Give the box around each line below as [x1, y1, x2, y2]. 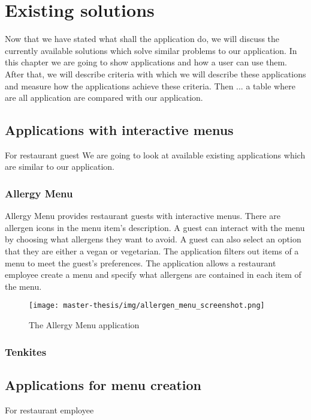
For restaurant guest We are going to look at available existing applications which [5, 148, 306, 161]
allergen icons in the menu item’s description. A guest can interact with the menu [5, 221, 305, 233]
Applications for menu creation [5, 375, 202, 394]
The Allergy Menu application [29, 319, 140, 331]
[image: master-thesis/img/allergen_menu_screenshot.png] [29, 301, 265, 310]
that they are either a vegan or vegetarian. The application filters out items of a [5, 245, 299, 257]
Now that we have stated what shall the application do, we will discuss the [5, 32, 280, 45]
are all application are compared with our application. [5, 91, 203, 104]
